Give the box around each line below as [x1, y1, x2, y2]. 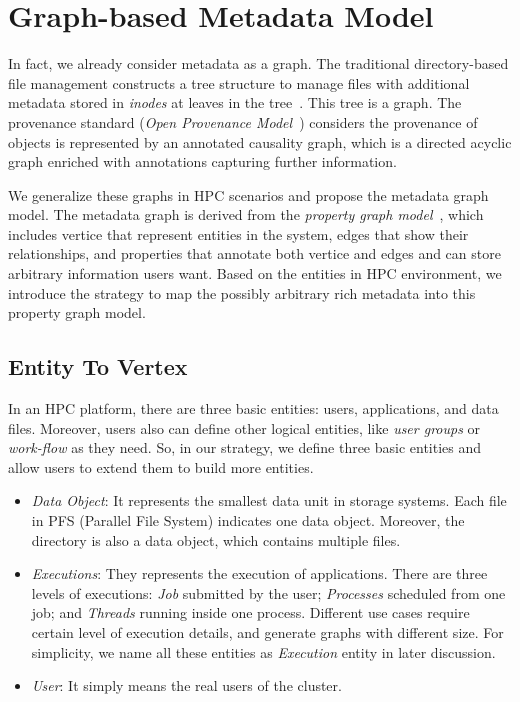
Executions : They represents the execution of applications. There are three [31, 563, 488, 584]
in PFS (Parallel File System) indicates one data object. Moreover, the [31, 510, 465, 531]
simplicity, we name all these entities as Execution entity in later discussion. [31, 641, 496, 662]
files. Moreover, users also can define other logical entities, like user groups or [8, 417, 481, 438]
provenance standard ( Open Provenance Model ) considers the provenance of [8, 111, 478, 132]
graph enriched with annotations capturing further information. [8, 151, 397, 172]
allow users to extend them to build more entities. [8, 456, 314, 477]
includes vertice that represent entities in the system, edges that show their [8, 223, 469, 244]
